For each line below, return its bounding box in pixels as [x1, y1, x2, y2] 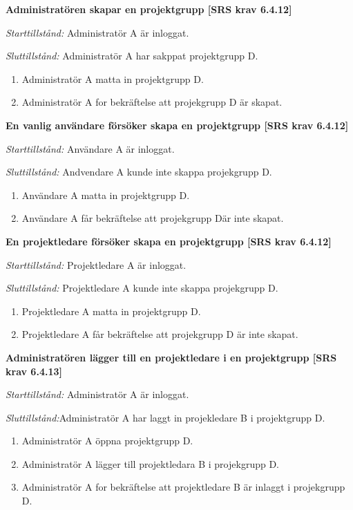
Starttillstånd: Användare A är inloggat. [6, 141, 175, 155]
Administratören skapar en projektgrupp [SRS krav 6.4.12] [6, 2, 292, 16]
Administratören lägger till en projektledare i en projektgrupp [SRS [6, 350, 337, 364]
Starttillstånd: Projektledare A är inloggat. [6, 257, 187, 272]
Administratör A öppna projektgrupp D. [21, 433, 193, 448]
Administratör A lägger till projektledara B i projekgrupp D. [21, 456, 279, 471]
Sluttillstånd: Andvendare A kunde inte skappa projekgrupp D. [6, 164, 272, 179]
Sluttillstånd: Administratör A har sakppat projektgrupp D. [6, 48, 258, 63]
